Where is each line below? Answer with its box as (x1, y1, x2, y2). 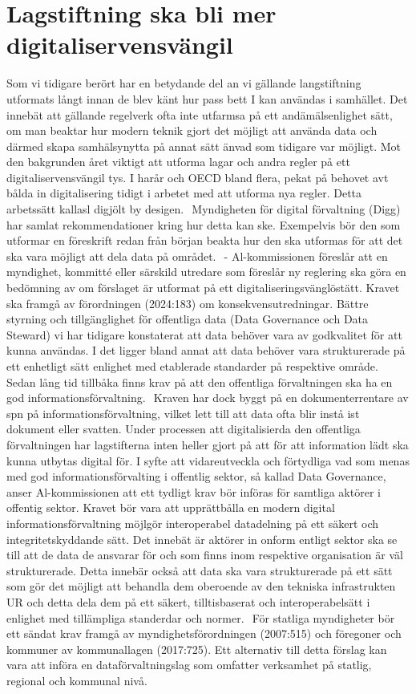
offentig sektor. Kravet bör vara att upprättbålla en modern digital (6, 499, 335, 516)
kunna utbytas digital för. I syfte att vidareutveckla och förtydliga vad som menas (6, 452, 410, 469)
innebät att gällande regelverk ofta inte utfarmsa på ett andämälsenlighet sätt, (6, 106, 393, 123)
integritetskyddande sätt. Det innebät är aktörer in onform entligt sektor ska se (6, 530, 398, 547)
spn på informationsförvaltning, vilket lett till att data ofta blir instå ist (6, 404, 360, 421)
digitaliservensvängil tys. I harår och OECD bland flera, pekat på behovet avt (6, 168, 389, 185)
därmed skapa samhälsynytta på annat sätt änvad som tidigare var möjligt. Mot (6, 137, 402, 154)
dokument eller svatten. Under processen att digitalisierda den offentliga (6, 420, 361, 437)
